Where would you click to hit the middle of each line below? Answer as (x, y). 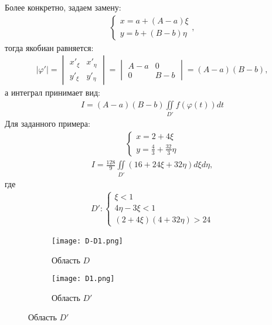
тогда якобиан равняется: (49, 47)
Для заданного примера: (47, 123)
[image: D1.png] (83, 279)
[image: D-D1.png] (87, 241)
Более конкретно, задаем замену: (63, 7)
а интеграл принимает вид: (52, 92)
